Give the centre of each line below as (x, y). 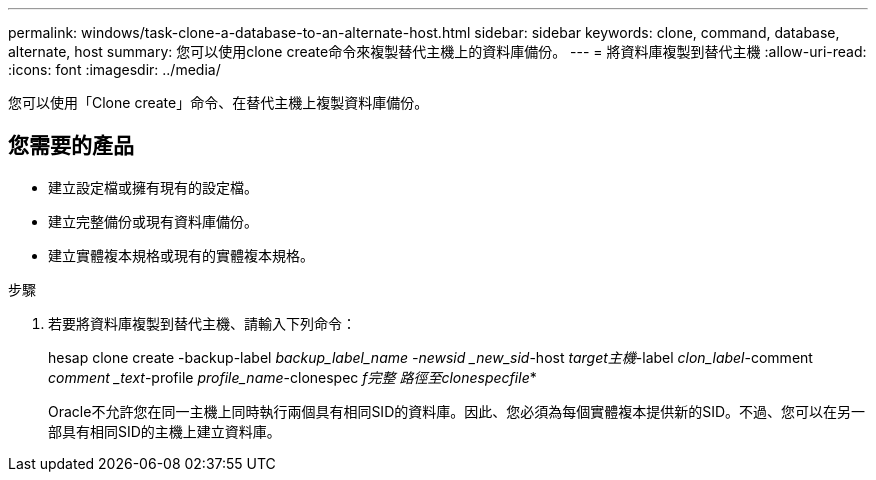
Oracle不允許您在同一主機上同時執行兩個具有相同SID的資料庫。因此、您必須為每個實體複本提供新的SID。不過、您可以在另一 (457, 411)
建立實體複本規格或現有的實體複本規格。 (181, 255)
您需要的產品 (71, 146)
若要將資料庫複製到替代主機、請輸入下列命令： (202, 323)
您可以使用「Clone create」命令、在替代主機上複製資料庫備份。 (218, 102)
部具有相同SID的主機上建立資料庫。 (164, 431)
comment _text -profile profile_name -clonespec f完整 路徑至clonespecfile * (292, 377)
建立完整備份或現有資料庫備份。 (153, 221)
